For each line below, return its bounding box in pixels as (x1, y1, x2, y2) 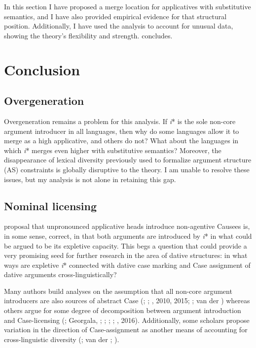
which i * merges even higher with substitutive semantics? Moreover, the (4, 145, 221, 155)
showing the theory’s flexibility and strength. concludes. (4, 30, 173, 40)
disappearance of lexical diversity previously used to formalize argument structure (4, 155, 252, 165)
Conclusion (4, 59, 80, 79)
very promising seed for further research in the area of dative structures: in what (4, 250, 248, 260)
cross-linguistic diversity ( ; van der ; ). (4, 334, 119, 344)
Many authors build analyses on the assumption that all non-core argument (4, 285, 232, 296)
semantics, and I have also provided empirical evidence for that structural (4, 11, 227, 21)
